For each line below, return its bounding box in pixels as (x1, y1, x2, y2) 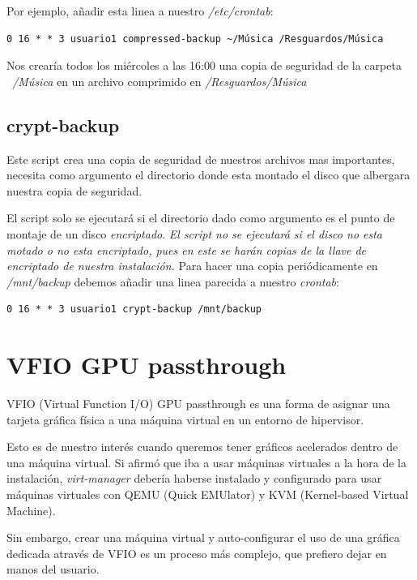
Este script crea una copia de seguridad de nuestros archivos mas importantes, (6, 150, 395, 167)
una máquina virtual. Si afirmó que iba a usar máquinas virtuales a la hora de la (6, 453, 406, 470)
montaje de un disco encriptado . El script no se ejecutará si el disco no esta (6, 225, 383, 242)
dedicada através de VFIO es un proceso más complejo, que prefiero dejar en (6, 544, 387, 561)
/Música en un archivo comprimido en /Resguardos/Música (12, 72, 307, 89)
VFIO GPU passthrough (6, 348, 287, 381)
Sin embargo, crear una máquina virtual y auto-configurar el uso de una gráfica (6, 529, 400, 546)
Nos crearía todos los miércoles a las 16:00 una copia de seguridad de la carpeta (6, 57, 402, 74)
